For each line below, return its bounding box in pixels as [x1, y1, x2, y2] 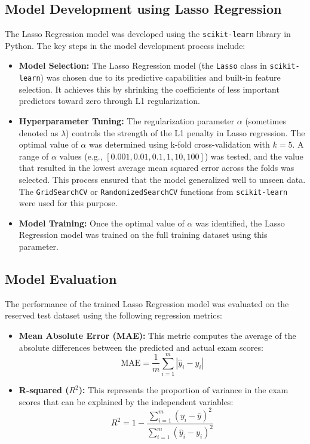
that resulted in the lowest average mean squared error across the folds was [19, 161, 294, 174]
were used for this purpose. [19, 197, 118, 209]
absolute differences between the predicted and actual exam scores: [19, 341, 263, 353]
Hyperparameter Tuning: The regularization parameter [19, 114, 235, 127]
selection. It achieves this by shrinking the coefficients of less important [19, 82, 280, 95]
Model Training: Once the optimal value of [19, 216, 185, 229]
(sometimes [245, 114, 286, 127]
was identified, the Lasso [195, 216, 285, 229]
